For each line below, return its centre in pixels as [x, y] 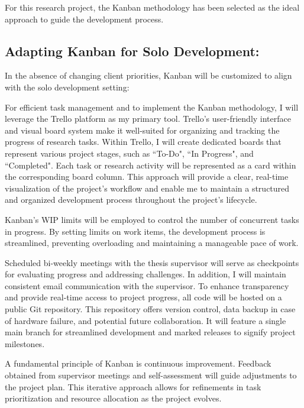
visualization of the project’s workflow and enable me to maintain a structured [147, 188]
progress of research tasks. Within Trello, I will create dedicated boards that [143, 142]
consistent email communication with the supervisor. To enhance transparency [147, 285]
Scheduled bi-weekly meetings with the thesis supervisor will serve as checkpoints [152, 262]
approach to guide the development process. [84, 19]
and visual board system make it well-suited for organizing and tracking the [142, 130]
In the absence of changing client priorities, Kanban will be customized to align [148, 75]
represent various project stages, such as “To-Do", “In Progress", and [129, 153]
